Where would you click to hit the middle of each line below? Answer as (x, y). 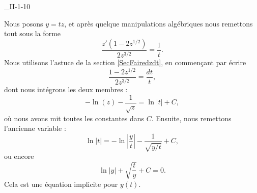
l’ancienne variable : (35, 128)
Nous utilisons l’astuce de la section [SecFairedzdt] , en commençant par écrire (125, 62)
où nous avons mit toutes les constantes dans (74, 118)
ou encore (19, 156)
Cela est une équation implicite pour (61, 184)
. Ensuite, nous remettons (191, 118)
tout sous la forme (33, 33)
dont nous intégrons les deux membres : (66, 89)
